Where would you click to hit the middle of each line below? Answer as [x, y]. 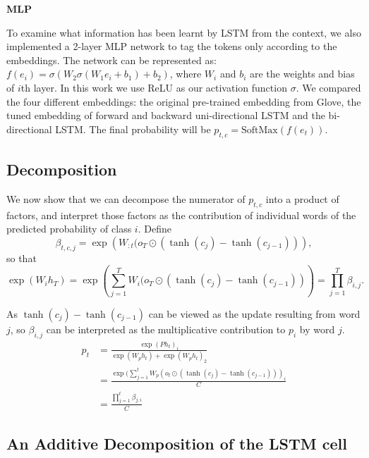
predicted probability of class [69, 229]
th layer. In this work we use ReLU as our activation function [154, 87]
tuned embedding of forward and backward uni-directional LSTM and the [166, 115]
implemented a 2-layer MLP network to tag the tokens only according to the [172, 46]
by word [317, 329]
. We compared [328, 87]
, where [186, 74]
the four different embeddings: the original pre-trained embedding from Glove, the [184, 101]
